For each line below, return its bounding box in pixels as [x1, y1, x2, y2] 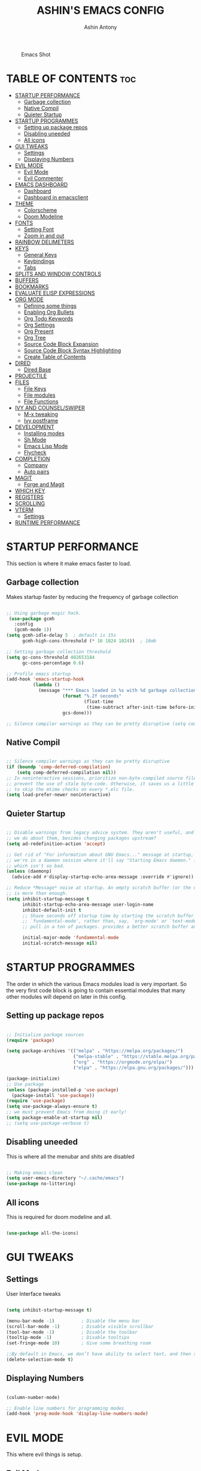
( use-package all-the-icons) [6, 1230, 79, 1236]
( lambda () [32, 682, 60, 688]
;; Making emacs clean [6, 1170, 63, 1176]
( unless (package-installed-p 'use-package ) [6, 1087, 119, 1093]
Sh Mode [23, 436, 47, 443]
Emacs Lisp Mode [23, 442, 68, 450]
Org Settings [23, 321, 55, 328]
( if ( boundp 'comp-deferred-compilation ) [6, 764, 111, 770]
